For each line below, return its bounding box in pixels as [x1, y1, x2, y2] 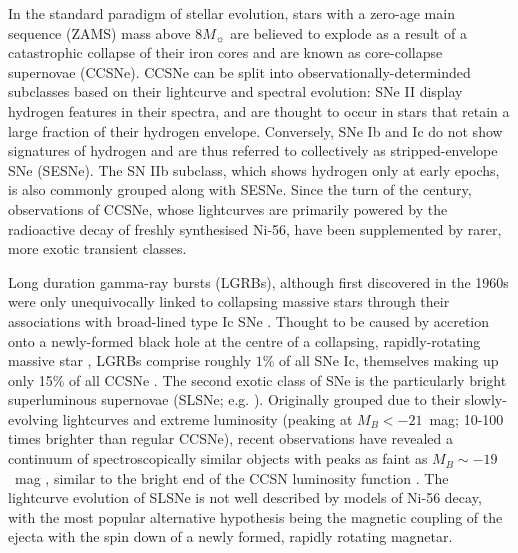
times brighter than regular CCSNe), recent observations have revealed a [8, 428, 453, 449]
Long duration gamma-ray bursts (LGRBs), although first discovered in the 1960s [8, 271, 509, 292]
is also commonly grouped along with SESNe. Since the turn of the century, [8, 179, 472, 200]
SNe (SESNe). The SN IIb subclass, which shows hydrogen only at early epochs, [8, 159, 500, 180]
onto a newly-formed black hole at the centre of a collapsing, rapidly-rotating [8, 330, 481, 351]
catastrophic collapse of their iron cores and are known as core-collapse [8, 42, 443, 63]
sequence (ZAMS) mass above [8, 22, 191, 43]
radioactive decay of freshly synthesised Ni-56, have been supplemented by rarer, [8, 218, 502, 239]
